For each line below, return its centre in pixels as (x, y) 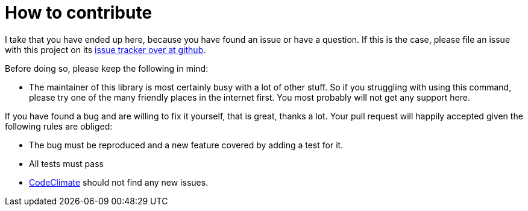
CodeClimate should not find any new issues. (119, 182)
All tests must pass (66, 163)
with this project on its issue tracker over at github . (105, 49)
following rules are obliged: (59, 126)
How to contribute (79, 13)
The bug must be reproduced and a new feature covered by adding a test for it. (186, 145)
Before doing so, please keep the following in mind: (107, 68)
